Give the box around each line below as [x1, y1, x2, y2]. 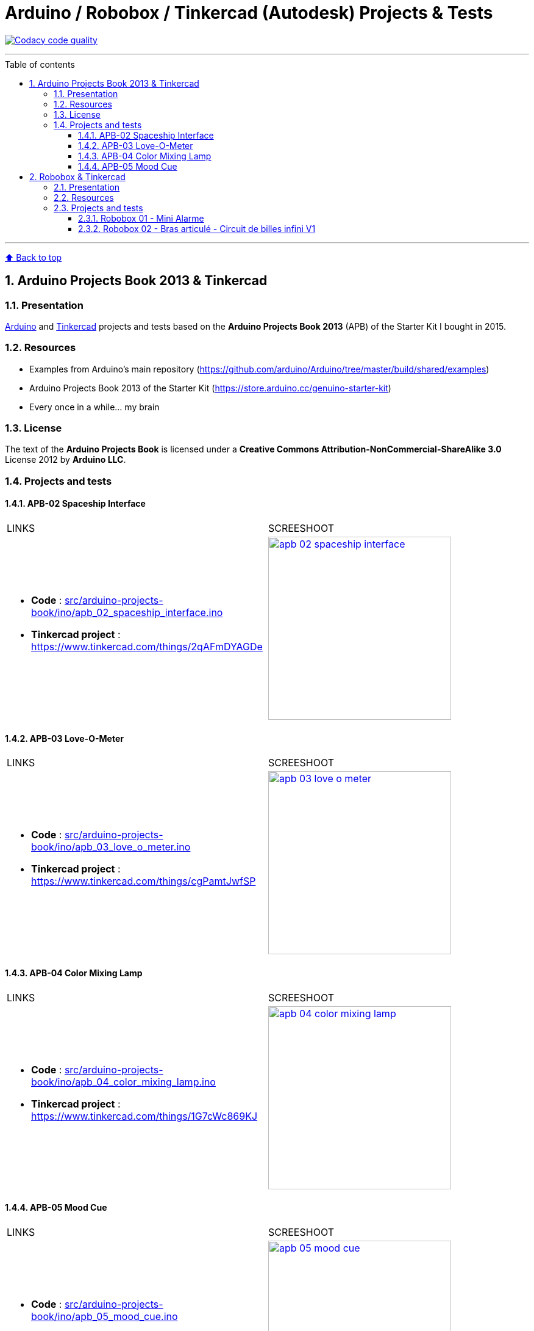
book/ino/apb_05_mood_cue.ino [31, 1310, 178, 1322]
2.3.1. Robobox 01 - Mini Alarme [78, 212, 204, 223]
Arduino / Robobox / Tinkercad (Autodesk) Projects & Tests [5, 2, 493, 23]
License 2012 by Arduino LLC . [5, 454, 126, 465]
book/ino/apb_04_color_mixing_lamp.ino [31, 1075, 216, 1088]
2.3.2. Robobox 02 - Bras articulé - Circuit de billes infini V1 [78, 223, 316, 234]
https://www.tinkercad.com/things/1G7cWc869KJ [31, 1109, 258, 1122]
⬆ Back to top [5, 252, 62, 263]
